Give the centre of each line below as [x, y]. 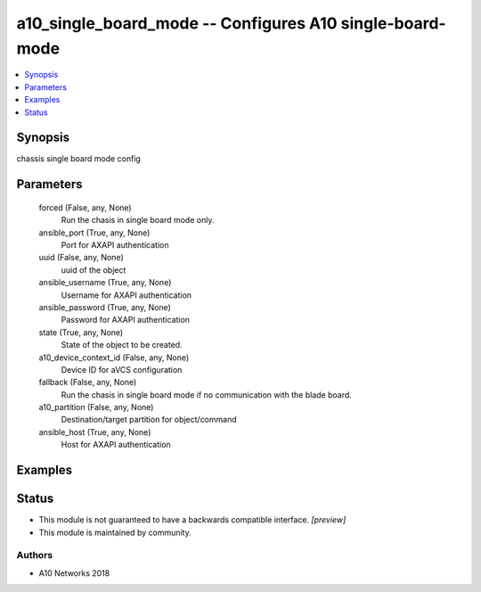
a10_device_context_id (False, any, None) [114, 358]
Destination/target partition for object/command [149, 420]
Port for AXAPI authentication [115, 245]
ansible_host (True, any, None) [95, 432]
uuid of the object [94, 270]
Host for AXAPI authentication [116, 445]
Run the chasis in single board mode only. [138, 220]
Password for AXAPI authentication [126, 320]
